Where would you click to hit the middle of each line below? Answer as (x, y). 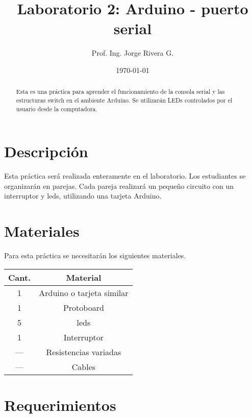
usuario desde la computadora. (57, 108)
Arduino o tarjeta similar (84, 292)
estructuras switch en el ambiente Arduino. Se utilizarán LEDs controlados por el (124, 100)
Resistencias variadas (84, 352)
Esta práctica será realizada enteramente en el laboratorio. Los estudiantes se (125, 176)
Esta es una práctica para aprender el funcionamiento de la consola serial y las (120, 92)
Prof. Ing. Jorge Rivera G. (133, 53)
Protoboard (83, 307)
